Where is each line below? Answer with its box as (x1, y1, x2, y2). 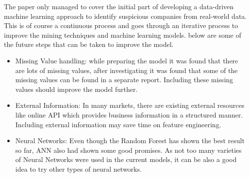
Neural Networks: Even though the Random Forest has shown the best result (15, 135, 245, 146)
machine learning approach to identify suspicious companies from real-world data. (4, 11, 247, 21)
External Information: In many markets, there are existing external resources (15, 100, 245, 110)
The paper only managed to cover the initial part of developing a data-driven (4, 1, 234, 11)
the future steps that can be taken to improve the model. (4, 39, 174, 49)
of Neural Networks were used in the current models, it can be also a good (15, 154, 237, 164)
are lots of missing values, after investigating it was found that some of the (15, 65, 238, 75)
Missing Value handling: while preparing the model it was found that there (15, 55, 238, 65)
